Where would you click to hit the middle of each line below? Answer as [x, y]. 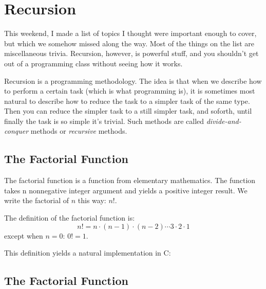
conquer [16, 131]
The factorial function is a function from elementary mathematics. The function [130, 180]
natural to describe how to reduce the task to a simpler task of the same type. [127, 101]
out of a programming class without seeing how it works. [93, 63]
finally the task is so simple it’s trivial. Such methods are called [104, 121]
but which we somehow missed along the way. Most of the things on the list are [129, 43]
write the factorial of [37, 200]
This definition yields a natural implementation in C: [88, 253]
